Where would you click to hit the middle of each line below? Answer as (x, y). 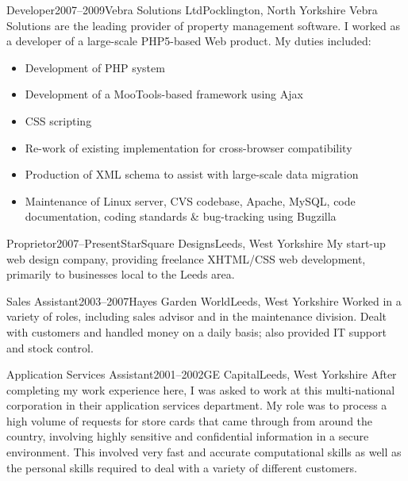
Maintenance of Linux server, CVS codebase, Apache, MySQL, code (190, 200)
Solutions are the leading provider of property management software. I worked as (203, 25)
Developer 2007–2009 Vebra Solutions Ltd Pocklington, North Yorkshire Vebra (192, 10)
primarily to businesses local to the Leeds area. (121, 274)
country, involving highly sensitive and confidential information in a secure (188, 436)
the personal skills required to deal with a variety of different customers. (182, 467)
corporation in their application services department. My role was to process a (197, 405)
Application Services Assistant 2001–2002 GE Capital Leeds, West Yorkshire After (202, 374)
